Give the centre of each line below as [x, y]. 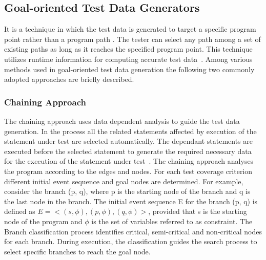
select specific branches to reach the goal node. [77, 251]
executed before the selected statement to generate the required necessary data [128, 151]
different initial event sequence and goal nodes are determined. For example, [124, 181]
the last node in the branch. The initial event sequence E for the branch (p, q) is [131, 201]
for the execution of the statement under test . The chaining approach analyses [129, 161]
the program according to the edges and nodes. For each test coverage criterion [128, 171]
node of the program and [43, 221]
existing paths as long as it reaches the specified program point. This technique [128, 49]
